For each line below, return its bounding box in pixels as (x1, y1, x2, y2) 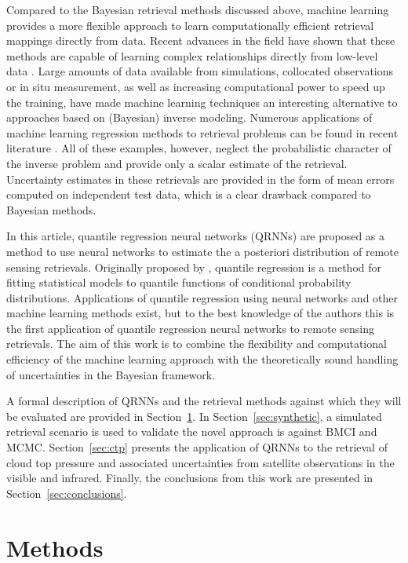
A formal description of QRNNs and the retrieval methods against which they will (6, 393, 402, 409)
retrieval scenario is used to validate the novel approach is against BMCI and (6, 423, 377, 440)
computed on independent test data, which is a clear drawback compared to (6, 186, 371, 203)
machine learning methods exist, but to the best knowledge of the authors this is (6, 305, 395, 321)
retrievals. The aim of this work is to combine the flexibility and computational (6, 335, 387, 352)
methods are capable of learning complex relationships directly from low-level (6, 47, 378, 64)
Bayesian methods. (6, 201, 97, 218)
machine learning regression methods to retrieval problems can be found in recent (6, 124, 399, 141)
